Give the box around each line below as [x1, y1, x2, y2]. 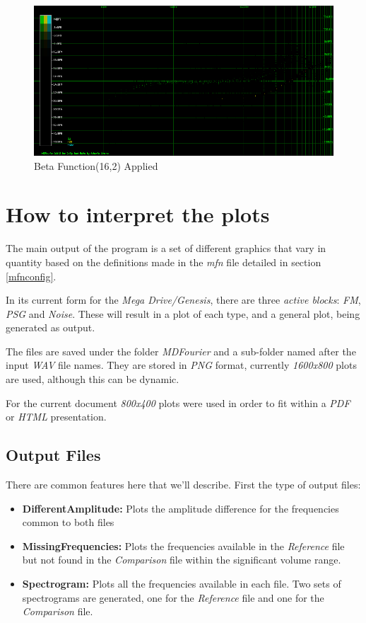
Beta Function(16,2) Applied [34, 158, 158, 173]
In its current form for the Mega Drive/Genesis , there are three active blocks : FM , [6, 292, 361, 307]
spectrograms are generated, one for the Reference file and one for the [22, 590, 324, 605]
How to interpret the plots [6, 200, 270, 229]
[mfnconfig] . [6, 268, 57, 283]
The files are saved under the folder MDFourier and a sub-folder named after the [6, 343, 356, 358]
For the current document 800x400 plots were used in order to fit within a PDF [6, 395, 350, 410]
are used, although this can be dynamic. [6, 372, 179, 387]
